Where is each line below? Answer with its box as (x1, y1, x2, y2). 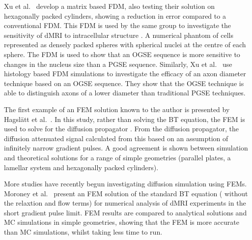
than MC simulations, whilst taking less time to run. (4, 227, 163, 237)
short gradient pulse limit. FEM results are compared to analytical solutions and (4, 207, 247, 217)
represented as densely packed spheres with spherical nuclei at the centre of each (4, 39, 246, 50)
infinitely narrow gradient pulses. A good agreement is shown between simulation (4, 143, 248, 153)
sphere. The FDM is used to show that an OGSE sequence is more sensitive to (4, 49, 240, 59)
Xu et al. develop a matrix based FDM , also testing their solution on (4, 1, 215, 11)
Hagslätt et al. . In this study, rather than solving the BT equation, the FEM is (4, 114, 245, 124)
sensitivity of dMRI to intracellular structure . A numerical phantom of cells (4, 30, 233, 40)
